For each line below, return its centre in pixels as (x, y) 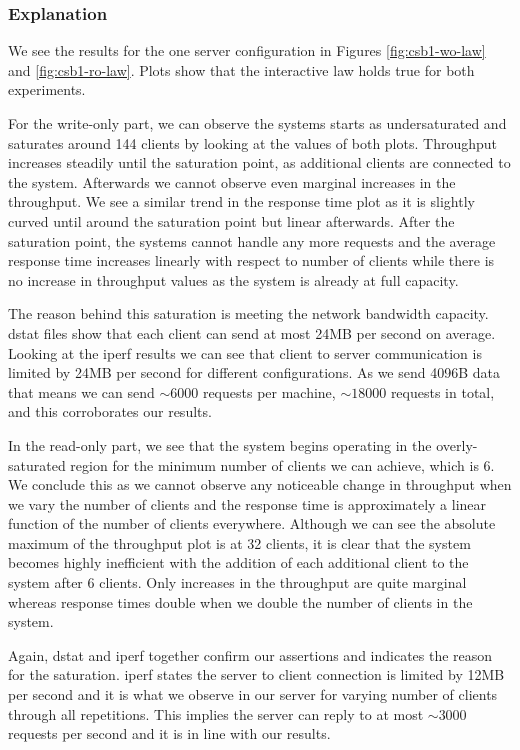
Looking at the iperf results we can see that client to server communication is (245, 352)
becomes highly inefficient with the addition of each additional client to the (238, 562)
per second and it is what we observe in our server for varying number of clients (253, 694)
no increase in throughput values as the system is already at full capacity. (233, 279)
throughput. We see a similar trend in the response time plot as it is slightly (241, 201)
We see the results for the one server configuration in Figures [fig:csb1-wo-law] (247, 50)
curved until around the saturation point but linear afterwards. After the (231, 220)
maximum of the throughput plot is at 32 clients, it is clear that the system (239, 542)
